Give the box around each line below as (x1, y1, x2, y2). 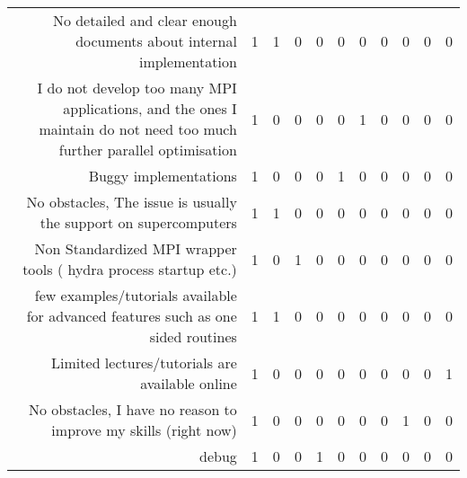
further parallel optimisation (58, 139, 237, 160)
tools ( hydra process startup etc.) (22, 259, 237, 279)
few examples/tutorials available (34, 285, 237, 305)
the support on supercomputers (40, 212, 237, 233)
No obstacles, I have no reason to (29, 399, 237, 420)
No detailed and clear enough (52, 10, 237, 31)
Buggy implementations (88, 165, 237, 186)
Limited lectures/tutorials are (51, 352, 237, 373)
